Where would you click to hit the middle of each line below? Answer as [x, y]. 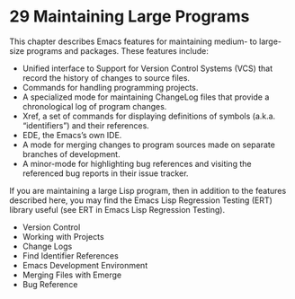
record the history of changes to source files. [106, 77]
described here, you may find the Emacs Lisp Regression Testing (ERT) [141, 200]
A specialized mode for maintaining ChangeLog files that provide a [146, 97]
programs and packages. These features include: [117, 50]
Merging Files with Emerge [72, 275]
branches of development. [71, 154]
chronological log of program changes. [94, 106]
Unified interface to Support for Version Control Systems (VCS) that [147, 68]
